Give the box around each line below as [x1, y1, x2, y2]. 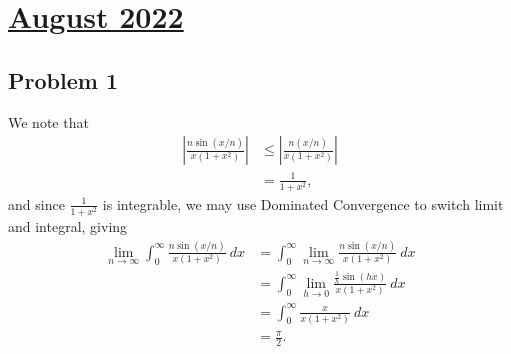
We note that [8, 111, 89, 132]
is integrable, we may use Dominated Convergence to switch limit [102, 193, 504, 214]
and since [8, 193, 65, 214]
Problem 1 [8, 64, 118, 95]
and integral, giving [8, 216, 128, 237]
